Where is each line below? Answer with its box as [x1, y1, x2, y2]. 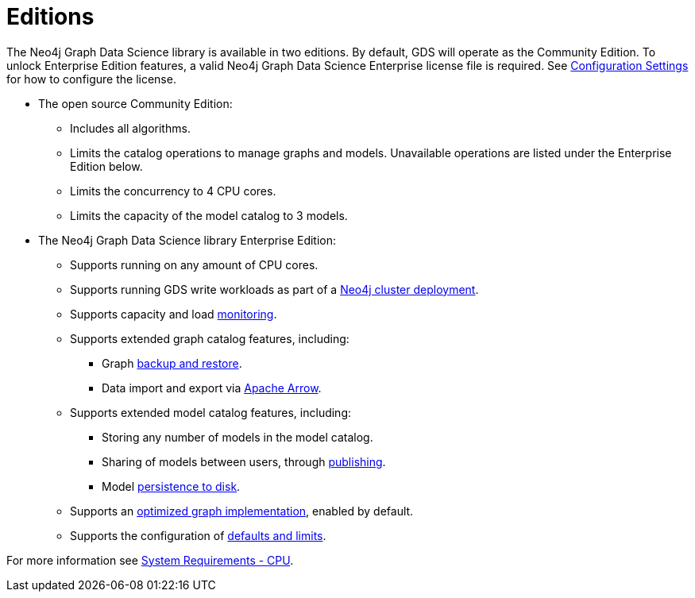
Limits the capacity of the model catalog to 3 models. [70, 208, 348, 222]
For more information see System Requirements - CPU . [6, 553, 294, 567]
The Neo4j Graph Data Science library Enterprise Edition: [38, 233, 337, 247]
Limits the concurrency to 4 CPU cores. [70, 183, 276, 198]
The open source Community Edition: [38, 96, 233, 110]
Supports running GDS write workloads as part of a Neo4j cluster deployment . [70, 282, 479, 296]
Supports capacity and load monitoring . [70, 307, 277, 321]
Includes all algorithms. [70, 121, 191, 135]
